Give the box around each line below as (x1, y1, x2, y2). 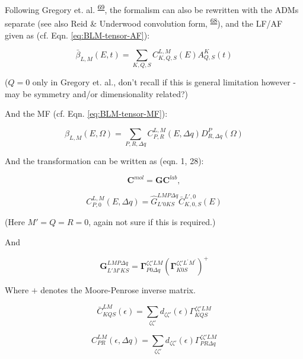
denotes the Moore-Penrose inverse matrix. (40, 284, 196, 296)
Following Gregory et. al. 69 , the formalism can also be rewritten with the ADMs (5, 2, 299, 15)
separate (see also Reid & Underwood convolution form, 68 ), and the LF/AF (5, 15, 283, 29)
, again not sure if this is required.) (88, 216, 216, 228)
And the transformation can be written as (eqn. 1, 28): (5, 155, 204, 167)
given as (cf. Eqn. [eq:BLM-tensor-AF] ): (5, 28, 150, 41)
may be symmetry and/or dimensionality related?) (5, 87, 189, 100)
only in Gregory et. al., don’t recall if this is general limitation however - (32, 76, 296, 88)
